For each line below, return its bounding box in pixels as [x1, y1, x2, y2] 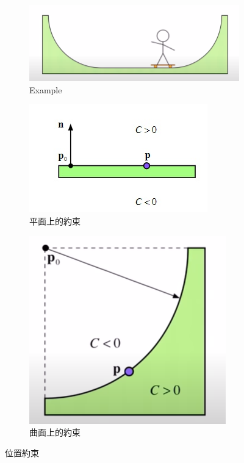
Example [29, 83, 62, 96]
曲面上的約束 [29, 426, 81, 439]
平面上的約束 [29, 214, 81, 227]
